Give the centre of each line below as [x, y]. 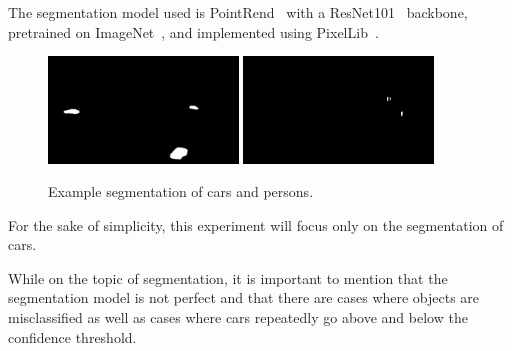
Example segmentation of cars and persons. [181, 191]
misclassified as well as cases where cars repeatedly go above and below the [238, 317]
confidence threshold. [72, 336]
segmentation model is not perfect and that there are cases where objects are [244, 297]
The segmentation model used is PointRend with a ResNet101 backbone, [238, 12]
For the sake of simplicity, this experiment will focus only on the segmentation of [256, 224]
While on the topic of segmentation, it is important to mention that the [228, 277]
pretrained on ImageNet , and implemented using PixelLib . [193, 31]
